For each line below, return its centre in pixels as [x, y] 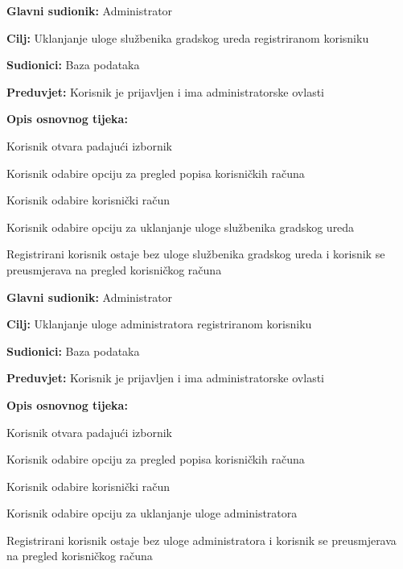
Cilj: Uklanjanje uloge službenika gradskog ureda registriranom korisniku [188, 37]
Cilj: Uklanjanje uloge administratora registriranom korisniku [159, 324]
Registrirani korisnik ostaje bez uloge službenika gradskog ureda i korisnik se [196, 254]
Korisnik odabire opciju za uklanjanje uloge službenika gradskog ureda [181, 227]
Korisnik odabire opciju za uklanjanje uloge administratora [152, 513]
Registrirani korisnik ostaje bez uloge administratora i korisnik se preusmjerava [201, 540]
